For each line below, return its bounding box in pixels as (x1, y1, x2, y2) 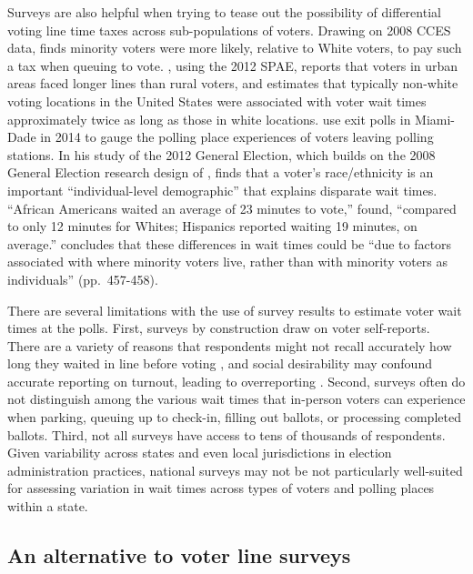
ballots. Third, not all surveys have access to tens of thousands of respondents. (7, 425, 446, 444)
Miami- (415, 109, 456, 128)
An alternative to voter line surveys (7, 541, 351, 569)
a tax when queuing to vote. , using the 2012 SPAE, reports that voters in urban (7, 55, 458, 75)
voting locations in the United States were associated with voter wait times (7, 91, 427, 110)
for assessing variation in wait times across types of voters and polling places (7, 478, 435, 498)
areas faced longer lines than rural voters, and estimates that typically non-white (7, 74, 458, 93)
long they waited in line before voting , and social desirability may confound (7, 354, 432, 373)
